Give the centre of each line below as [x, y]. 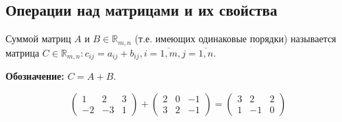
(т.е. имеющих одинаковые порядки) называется [235, 39]
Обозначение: [35, 76]
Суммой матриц [38, 39]
